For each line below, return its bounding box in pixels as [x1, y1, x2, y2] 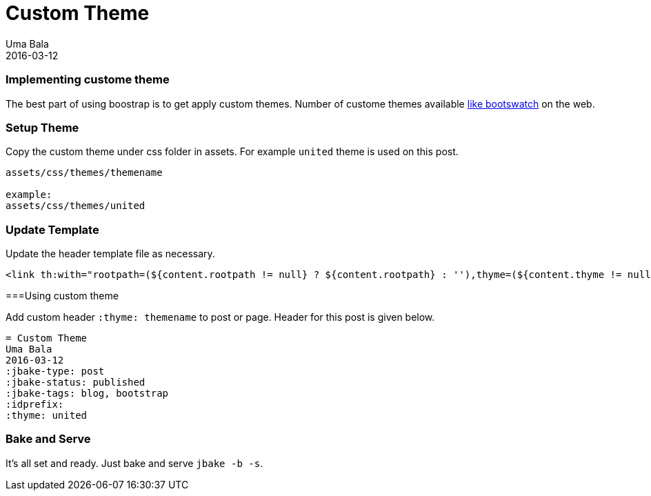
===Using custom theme [6, 290, 119, 301]
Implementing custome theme [6, 72, 170, 87]
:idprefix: [6, 399, 64, 410]
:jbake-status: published [6, 377, 146, 388]
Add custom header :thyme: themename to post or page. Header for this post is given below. [6, 311, 435, 323]
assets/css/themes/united [6, 200, 146, 212]
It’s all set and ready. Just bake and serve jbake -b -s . [6, 457, 263, 469]
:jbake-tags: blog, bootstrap [6, 388, 169, 399]
